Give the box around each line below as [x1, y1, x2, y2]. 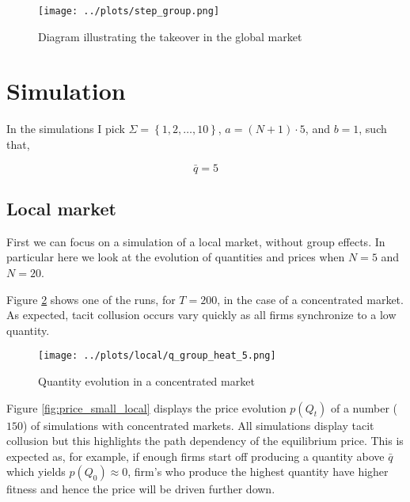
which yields [6, 463, 66, 480]
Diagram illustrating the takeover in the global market [38, 28, 302, 44]
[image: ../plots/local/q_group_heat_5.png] [38, 350, 276, 362]
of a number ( [330, 399, 397, 416]
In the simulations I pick [6, 120, 125, 137]
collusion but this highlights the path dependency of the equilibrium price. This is [6, 432, 404, 449]
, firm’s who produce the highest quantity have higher [127, 463, 389, 480]
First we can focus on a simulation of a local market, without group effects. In [6, 233, 385, 249]
